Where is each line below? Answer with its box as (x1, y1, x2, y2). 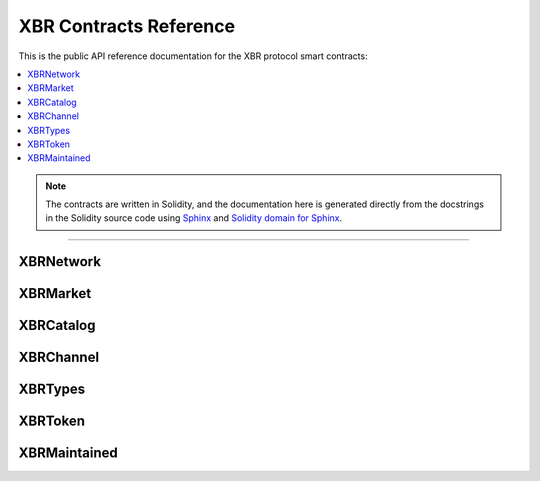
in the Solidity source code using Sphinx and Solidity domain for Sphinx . (45, 212, 343, 224)
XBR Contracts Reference (18, 15, 235, 37)
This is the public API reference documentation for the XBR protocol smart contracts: (18, 50, 369, 62)
